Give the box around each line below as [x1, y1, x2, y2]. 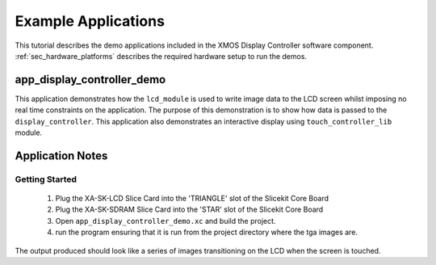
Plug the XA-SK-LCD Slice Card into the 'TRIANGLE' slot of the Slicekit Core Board [55, 193, 329, 203]
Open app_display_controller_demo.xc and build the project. [55, 216, 276, 225]
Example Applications [15, 12, 166, 30]
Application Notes [15, 149, 108, 162]
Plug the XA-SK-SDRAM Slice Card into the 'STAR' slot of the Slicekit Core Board [55, 204, 324, 214]
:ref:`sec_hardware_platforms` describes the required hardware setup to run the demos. [15, 51, 307, 61]
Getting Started [15, 174, 77, 185]
